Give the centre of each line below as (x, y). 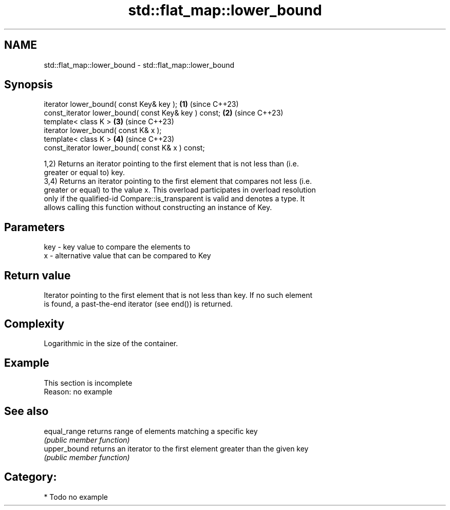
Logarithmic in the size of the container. (111, 343)
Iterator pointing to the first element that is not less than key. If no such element (178, 295)
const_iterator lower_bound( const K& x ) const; (124, 148)
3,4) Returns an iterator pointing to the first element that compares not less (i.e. (178, 181)
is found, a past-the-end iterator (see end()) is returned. (138, 304)
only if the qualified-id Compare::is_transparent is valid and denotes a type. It (174, 199)
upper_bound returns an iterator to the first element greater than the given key (176, 448)
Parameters (34, 227)
